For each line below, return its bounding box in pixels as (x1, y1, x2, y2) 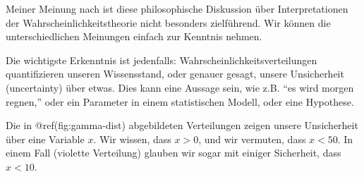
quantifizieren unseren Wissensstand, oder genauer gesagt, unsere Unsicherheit (6, 66, 344, 81)
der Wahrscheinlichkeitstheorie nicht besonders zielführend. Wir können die (6, 15, 331, 30)
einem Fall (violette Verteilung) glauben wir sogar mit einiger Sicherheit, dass (6, 145, 341, 160)
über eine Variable (6, 131, 85, 146)
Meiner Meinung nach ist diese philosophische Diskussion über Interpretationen (6, 1, 348, 16)
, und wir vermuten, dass (198, 131, 306, 146)
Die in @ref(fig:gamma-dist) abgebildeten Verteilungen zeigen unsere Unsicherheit (6, 118, 358, 133)
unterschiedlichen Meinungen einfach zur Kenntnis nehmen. (6, 29, 262, 44)
